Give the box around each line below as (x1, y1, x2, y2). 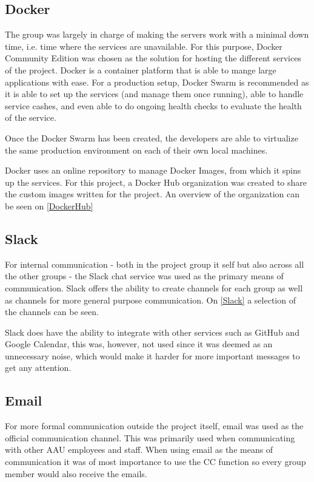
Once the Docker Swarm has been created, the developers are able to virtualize (5, 131, 298, 144)
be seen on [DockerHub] (5, 199, 93, 212)
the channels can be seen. (5, 305, 99, 318)
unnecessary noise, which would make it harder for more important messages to (5, 349, 300, 362)
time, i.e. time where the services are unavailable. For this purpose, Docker (5, 39, 282, 52)
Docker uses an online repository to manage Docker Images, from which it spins (5, 164, 301, 177)
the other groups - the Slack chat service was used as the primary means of (5, 270, 284, 282)
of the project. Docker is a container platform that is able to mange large (5, 63, 276, 76)
